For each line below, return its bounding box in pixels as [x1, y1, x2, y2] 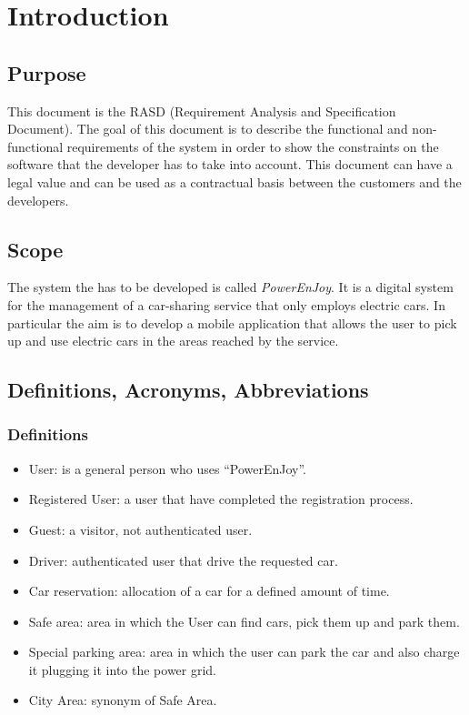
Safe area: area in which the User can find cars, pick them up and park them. [28, 611, 460, 630]
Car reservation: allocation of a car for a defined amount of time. [28, 581, 390, 600]
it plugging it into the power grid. [28, 660, 217, 679]
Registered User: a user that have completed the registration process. [28, 489, 414, 509]
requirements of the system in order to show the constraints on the [66, 136, 439, 156]
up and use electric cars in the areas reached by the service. [7, 331, 339, 350]
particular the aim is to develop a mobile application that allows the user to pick [7, 313, 457, 332]
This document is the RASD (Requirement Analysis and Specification [7, 101, 396, 120]
